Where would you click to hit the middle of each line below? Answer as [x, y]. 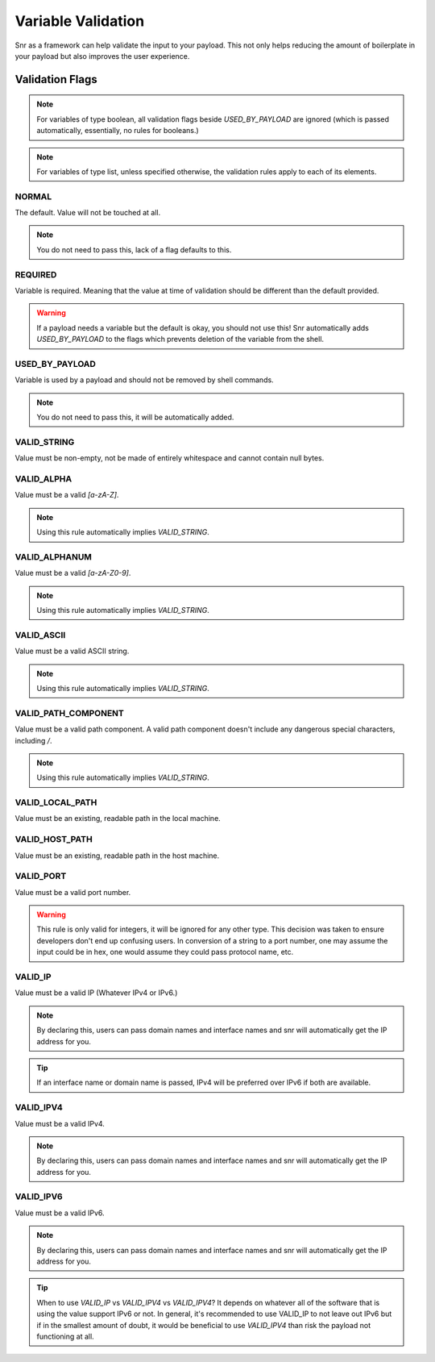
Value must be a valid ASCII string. [72, 651]
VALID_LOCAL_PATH [56, 802]
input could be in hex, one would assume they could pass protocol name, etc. [165, 952]
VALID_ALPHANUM [54, 556]
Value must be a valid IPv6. [60, 1213]
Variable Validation [80, 21]
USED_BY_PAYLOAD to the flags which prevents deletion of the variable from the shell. [180, 339]
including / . [33, 740]
